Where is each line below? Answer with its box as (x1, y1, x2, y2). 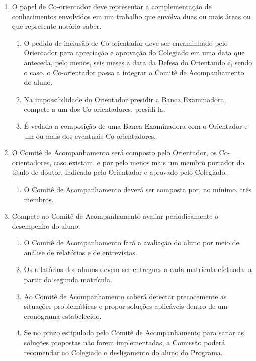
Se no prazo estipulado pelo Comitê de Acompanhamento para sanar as (24, 327, 244, 338)
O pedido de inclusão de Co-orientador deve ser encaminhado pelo (24, 37, 228, 48)
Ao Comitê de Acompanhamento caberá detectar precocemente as (24, 291, 227, 301)
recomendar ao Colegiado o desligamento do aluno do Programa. (24, 347, 223, 357)
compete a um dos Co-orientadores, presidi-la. (24, 104, 165, 114)
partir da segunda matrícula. (24, 274, 112, 285)
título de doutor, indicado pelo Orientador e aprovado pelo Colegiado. (12, 167, 227, 177)
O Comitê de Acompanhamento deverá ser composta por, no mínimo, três (24, 184, 252, 194)
